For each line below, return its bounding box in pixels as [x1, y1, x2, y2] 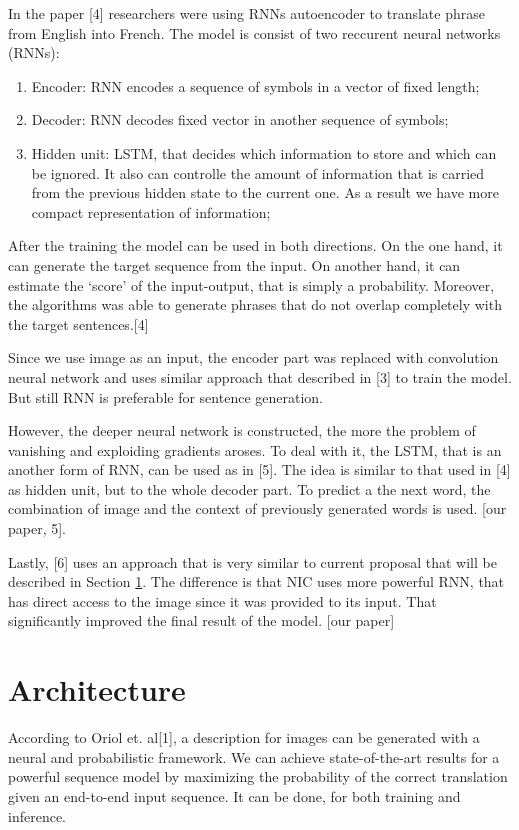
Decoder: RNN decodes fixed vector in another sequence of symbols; [31, 109, 449, 130]
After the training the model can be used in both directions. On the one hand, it [8, 235, 503, 256]
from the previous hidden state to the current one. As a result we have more [31, 182, 499, 203]
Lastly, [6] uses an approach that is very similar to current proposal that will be [8, 551, 497, 572]
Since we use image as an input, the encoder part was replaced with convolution [8, 347, 499, 368]
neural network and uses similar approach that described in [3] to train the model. [8, 366, 512, 387]
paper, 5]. [8, 518, 67, 539]
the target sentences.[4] [8, 313, 149, 334]
